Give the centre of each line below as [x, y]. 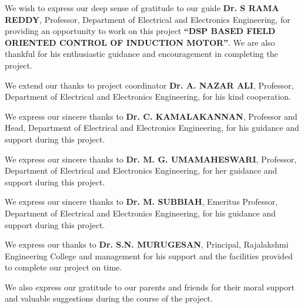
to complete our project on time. [64, 267]
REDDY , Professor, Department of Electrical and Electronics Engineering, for [148, 19]
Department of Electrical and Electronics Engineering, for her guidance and [141, 170]
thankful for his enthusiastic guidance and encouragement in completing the [141, 54]
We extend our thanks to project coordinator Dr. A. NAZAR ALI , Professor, [149, 85]
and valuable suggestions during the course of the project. [109, 298]
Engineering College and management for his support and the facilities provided [149, 255]
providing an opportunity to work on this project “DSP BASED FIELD [140, 31]
